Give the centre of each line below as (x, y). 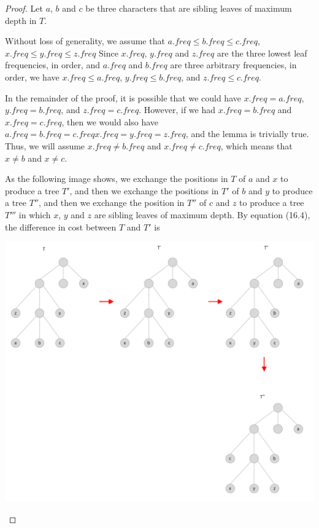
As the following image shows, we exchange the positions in (117, 179)
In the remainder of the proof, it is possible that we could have (123, 97)
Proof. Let (24, 8)
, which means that (256, 145)
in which (35, 214)
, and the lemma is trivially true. (247, 134)
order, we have (32, 77)
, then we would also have (110, 121)
